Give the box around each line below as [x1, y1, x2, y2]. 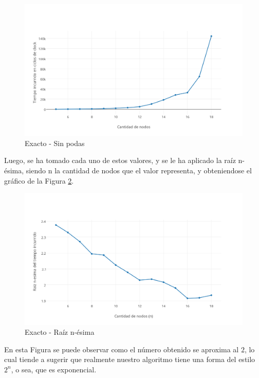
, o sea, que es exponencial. [11, 364, 97, 374]
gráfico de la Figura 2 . [4, 175, 74, 186]
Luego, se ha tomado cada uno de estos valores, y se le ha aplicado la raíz [4, 155, 236, 166]
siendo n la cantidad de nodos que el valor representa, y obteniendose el [26, 165, 252, 176]
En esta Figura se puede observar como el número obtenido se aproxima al [4, 344, 239, 354]
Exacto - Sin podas [25, 137, 85, 148]
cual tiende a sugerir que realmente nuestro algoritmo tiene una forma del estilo [4, 354, 255, 365]
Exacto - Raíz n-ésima [25, 327, 95, 337]
